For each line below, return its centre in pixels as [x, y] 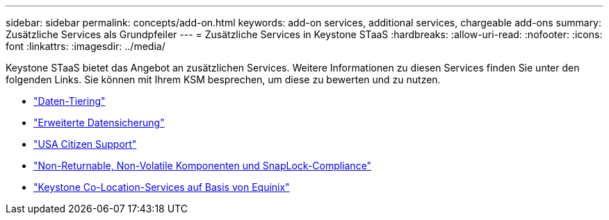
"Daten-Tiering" [70, 101]
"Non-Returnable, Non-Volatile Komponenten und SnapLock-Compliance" [203, 166]
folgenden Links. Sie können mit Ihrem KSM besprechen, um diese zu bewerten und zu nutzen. [223, 79]
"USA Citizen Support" [85, 144]
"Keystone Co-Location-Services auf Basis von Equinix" [162, 187]
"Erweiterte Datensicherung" [99, 122]
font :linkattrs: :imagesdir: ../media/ [86, 46]
